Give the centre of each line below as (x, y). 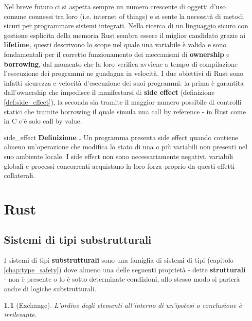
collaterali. (19, 175)
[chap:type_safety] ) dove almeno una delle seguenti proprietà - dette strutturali (125, 269)
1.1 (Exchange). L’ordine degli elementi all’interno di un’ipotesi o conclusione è (123, 305)
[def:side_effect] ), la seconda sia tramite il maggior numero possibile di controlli (123, 101)
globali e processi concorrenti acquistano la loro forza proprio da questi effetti (119, 166)
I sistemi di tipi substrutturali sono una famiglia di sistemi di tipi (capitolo (119, 260)
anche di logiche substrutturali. (50, 289)
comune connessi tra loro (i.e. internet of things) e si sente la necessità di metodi (124, 16)
